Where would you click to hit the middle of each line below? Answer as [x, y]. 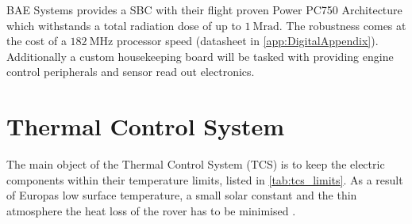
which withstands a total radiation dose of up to [124, 25]
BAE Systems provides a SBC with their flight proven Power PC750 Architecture [204, 9]
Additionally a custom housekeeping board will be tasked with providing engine [200, 56]
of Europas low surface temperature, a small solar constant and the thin [182, 195]
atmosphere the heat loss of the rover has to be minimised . [151, 210]
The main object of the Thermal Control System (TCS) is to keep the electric [196, 164]
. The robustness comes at [343, 25]
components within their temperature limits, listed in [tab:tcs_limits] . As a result [205, 179]
